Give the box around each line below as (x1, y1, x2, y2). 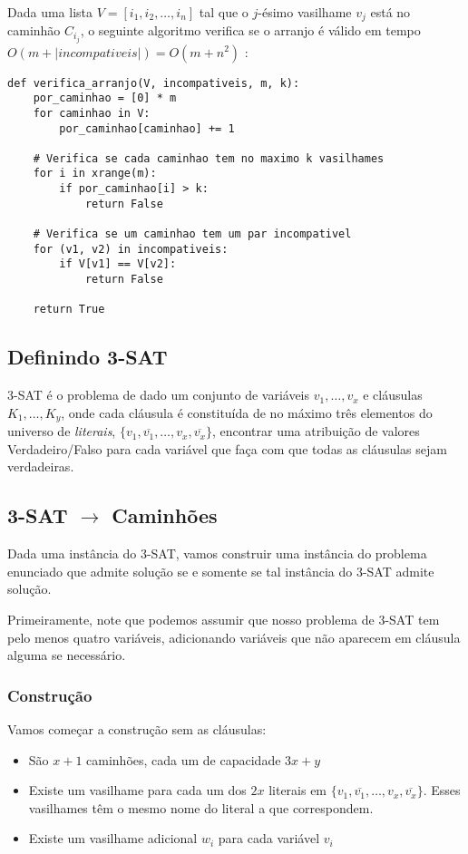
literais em (268, 781, 327, 800)
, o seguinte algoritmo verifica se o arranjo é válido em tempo (80, 21, 421, 40)
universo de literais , (7, 422, 116, 441)
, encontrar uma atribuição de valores (211, 422, 420, 441)
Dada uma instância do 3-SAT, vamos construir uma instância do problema (7, 544, 427, 563)
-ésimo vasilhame (258, 3, 352, 21)
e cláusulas (363, 385, 423, 404)
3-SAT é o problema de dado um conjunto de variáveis (7, 385, 310, 404)
